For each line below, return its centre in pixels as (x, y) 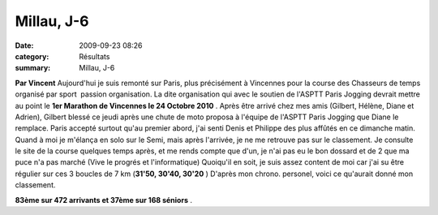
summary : (33, 68)
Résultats (94, 56)
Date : (24, 45)
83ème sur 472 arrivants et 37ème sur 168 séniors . (103, 200)
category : (32, 56)
